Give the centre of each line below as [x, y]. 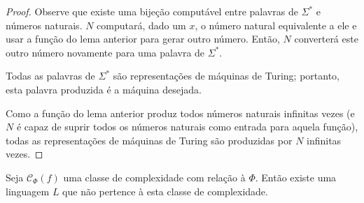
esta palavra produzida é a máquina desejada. [104, 89]
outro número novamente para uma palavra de [105, 52]
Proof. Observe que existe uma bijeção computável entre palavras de [152, 11]
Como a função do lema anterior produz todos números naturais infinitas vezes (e [180, 113]
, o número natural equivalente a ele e [276, 25]
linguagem [28, 191]
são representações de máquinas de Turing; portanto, [226, 76]
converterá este [326, 39]
